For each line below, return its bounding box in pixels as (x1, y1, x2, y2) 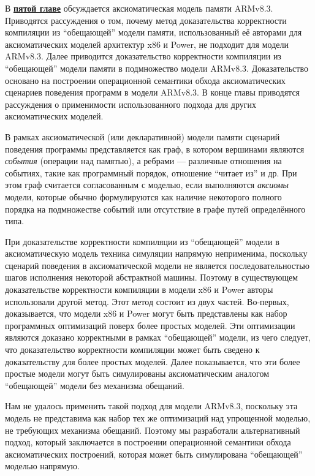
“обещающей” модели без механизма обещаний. (5, 379, 184, 391)
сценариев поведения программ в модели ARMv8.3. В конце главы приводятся (5, 86, 300, 99)
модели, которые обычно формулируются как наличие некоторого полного (5, 190, 282, 203)
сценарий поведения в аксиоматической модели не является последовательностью (5, 259, 310, 271)
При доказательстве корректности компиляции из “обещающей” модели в (5, 235, 279, 247)
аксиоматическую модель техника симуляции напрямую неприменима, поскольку (5, 247, 308, 260)
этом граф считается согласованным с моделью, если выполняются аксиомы (5, 178, 289, 191)
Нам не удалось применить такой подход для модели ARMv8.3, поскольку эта (5, 399, 298, 412)
